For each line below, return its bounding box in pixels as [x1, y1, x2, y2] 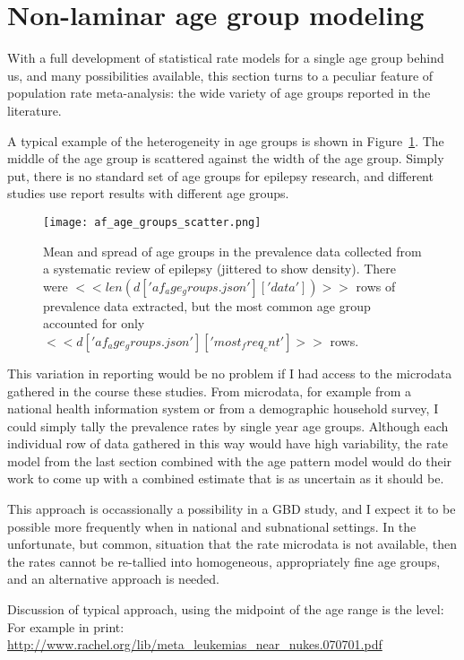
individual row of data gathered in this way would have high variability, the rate [7, 434, 448, 453]
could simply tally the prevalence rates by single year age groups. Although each [7, 416, 449, 435]
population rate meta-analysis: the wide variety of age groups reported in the [7, 83, 431, 102]
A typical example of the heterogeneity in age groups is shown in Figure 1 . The [7, 131, 444, 150]
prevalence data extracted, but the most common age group [43, 296, 371, 315]
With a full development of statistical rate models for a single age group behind [7, 48, 444, 67]
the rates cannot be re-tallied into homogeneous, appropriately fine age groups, [7, 551, 441, 570]
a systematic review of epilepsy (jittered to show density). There [43, 259, 397, 278]
